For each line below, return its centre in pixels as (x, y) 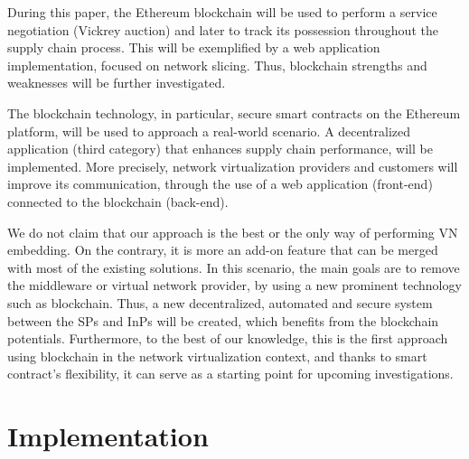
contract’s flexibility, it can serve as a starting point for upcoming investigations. (230, 374)
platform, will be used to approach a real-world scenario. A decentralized (209, 131)
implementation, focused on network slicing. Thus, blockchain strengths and (217, 65)
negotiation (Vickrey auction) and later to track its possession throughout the (223, 29)
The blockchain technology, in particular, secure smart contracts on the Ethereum (234, 112)
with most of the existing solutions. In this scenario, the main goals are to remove (234, 267)
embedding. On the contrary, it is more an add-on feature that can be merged (223, 250)
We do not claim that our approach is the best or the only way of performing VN (233, 232)
